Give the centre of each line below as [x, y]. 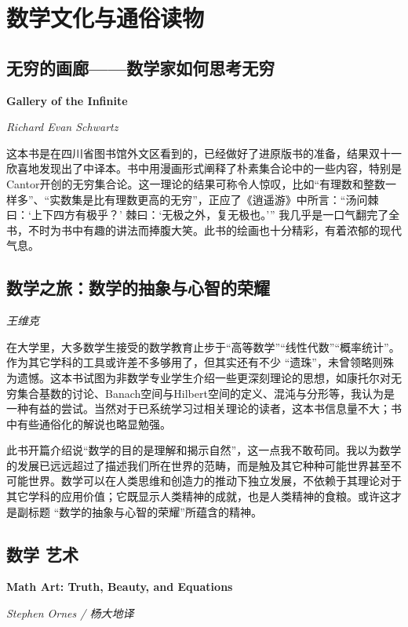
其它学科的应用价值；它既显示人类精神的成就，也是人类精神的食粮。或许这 [199, 496]
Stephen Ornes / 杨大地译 [70, 613]
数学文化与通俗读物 [106, 18]
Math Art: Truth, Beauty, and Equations [120, 587]
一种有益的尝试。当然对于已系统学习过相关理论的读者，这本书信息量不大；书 [204, 408]
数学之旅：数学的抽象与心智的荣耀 [138, 288]
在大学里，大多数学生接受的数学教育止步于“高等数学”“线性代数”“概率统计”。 [203, 346]
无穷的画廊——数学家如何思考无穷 [141, 67]
